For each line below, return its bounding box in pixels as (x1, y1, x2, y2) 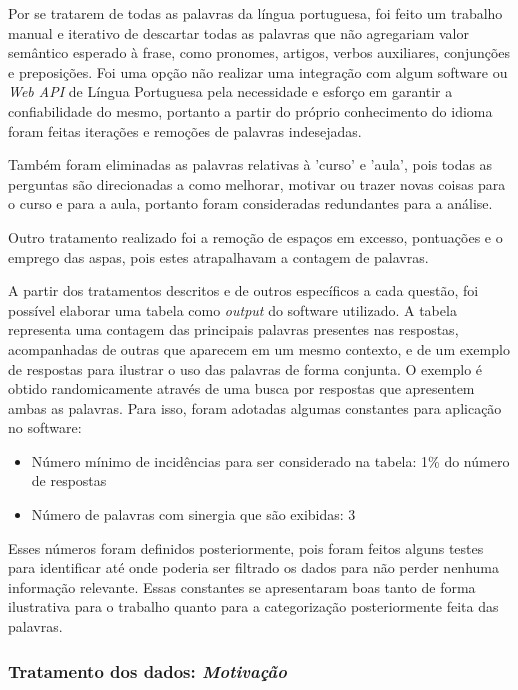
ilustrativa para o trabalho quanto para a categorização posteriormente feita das (8, 596, 499, 617)
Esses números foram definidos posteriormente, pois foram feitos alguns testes (8, 537, 484, 558)
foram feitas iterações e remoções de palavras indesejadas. (8, 120, 362, 141)
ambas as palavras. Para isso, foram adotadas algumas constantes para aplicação (8, 397, 502, 418)
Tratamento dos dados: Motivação (8, 658, 287, 683)
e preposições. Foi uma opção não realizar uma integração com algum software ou (8, 61, 508, 82)
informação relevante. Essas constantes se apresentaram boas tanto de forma (8, 576, 476, 597)
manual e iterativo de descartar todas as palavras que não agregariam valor (8, 22, 470, 43)
